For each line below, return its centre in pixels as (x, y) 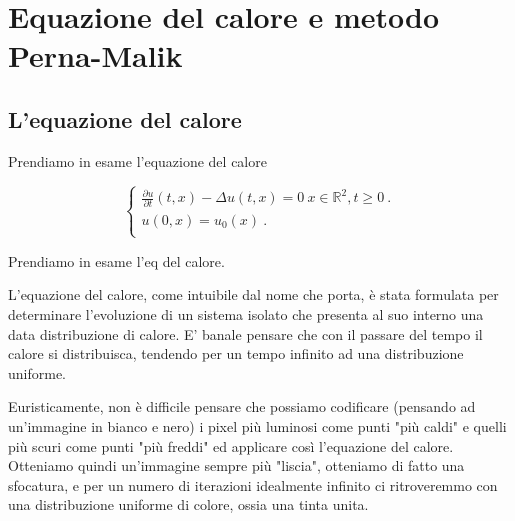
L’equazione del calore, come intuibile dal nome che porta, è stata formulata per (253, 294)
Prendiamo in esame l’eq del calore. (116, 260)
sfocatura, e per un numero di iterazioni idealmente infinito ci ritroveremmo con (253, 484)
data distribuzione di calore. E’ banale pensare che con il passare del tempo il (245, 333)
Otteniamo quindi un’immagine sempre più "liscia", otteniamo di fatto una (236, 465)
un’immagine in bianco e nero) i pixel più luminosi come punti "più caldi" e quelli (257, 425)
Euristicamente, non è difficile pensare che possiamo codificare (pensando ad (242, 406)
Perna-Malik (95, 55)
